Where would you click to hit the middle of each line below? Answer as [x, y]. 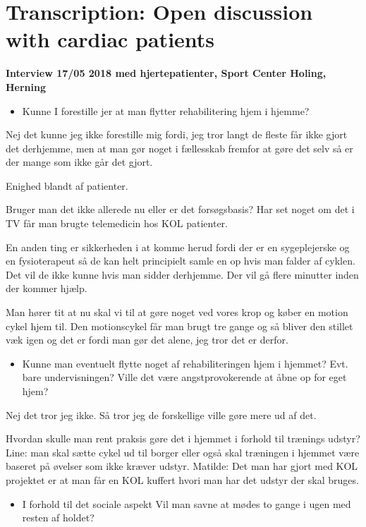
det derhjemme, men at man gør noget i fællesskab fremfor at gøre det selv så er [179, 148]
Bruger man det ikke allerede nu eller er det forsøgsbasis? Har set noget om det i [180, 209]
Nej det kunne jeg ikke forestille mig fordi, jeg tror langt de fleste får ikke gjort [177, 134]
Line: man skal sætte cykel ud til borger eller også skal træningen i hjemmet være [183, 452]
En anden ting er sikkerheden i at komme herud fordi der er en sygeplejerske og [178, 247]
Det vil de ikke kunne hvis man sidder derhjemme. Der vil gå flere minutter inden [182, 274]
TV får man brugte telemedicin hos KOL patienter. [117, 223]
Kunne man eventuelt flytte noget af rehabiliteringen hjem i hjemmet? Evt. [185, 363]
